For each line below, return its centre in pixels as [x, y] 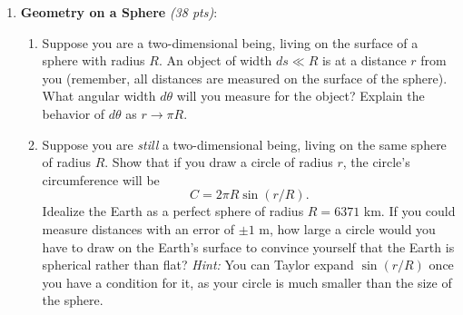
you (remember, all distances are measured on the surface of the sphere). [245, 78]
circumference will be [101, 179]
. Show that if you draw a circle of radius [219, 162]
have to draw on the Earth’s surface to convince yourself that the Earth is [248, 246]
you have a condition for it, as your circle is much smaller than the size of [247, 282]
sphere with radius [94, 60]
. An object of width [215, 60]
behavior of [74, 113]
